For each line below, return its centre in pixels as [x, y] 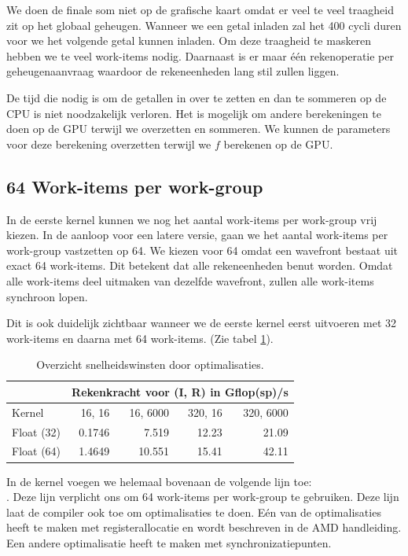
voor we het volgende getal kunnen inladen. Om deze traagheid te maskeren [189, 41]
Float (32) [37, 431]
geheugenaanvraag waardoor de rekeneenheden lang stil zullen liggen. [173, 71]
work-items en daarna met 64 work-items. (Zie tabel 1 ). [140, 338]
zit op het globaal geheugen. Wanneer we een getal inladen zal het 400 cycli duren [204, 25]
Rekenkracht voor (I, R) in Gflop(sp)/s [180, 391]
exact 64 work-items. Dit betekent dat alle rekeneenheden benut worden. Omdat [200, 265]
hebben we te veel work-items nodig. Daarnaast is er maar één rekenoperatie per [200, 55]
